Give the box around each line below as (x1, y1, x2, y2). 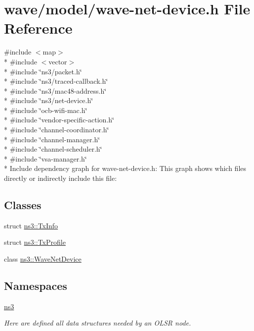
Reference (4, 18, 73, 38)
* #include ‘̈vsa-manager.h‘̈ (4, 153, 87, 164)
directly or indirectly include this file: (4, 173, 117, 183)
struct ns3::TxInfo (4, 220, 58, 230)
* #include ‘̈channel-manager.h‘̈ (4, 134, 100, 144)
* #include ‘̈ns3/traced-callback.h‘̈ (4, 76, 108, 86)
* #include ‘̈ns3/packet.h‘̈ (4, 66, 82, 76)
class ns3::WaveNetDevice (4, 254, 82, 264)
